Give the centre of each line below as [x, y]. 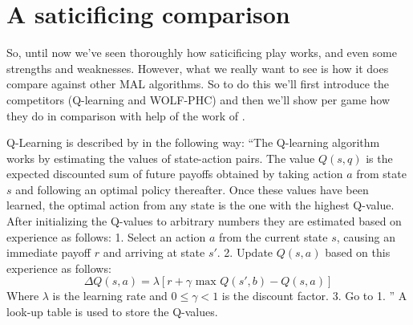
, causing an [366, 236]
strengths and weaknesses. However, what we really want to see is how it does [198, 68]
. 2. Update [245, 252]
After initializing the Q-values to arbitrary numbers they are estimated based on [204, 221]
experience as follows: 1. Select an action [106, 236]
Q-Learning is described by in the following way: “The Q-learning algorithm [193, 142]
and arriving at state [154, 252]
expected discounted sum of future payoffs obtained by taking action [175, 174]
